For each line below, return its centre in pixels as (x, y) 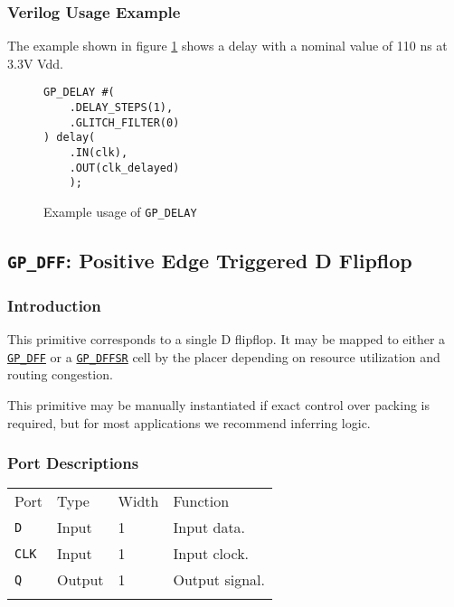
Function (201, 501)
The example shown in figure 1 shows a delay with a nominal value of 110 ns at (227, 46)
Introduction (54, 305)
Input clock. (211, 554)
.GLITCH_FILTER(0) (124, 122)
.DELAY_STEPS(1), (121, 108)
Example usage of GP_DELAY (120, 211)
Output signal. (219, 580)
